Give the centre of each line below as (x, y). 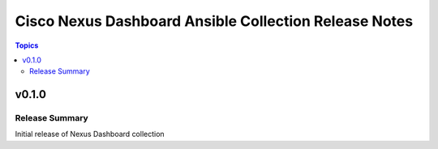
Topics (27, 45)
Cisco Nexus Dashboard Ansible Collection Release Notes (214, 21)
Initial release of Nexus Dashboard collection (90, 134)
